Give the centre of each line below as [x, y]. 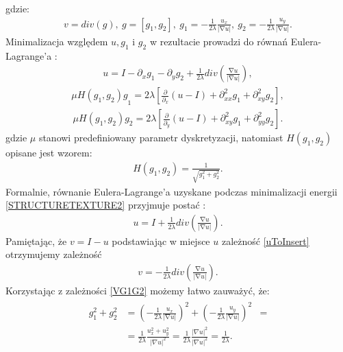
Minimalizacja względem [57, 41]
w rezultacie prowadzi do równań [219, 41]
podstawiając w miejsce [161, 240]
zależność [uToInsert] [265, 240]
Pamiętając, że [36, 240]
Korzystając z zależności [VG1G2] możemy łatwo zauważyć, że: [138, 290]
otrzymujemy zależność [54, 254]
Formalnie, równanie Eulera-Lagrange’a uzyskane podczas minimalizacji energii [171, 191]
